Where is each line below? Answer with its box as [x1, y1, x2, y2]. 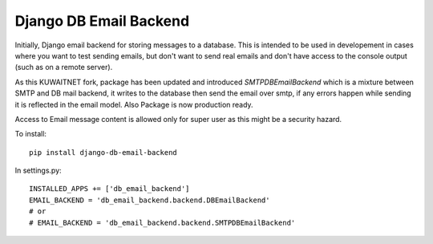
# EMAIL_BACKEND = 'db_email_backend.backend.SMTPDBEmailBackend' [29, 218, 296, 227]
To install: [14, 129, 47, 139]
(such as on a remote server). [14, 63, 113, 72]
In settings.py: [14, 165, 62, 176]
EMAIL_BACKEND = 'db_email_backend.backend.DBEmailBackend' [29, 195, 270, 205]
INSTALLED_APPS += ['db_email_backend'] [29, 185, 190, 193]
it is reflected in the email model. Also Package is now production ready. [14, 100, 253, 109]
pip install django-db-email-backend [29, 148, 178, 157]
